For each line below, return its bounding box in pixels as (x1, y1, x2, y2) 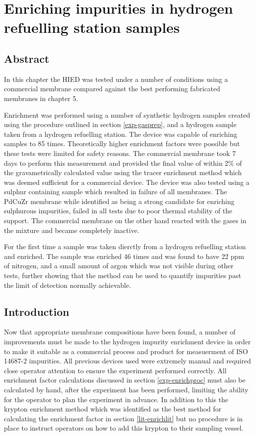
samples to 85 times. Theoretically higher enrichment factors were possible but (4, 138, 240, 149)
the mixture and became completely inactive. (4, 225, 139, 235)
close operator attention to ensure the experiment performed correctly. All (4, 365, 227, 375)
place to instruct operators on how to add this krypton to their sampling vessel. (4, 423, 244, 433)
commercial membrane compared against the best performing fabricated (4, 83, 220, 94)
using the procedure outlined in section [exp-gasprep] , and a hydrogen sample (4, 119, 237, 129)
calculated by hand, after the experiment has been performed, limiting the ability (4, 385, 249, 394)
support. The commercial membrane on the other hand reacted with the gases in (4, 215, 247, 226)
